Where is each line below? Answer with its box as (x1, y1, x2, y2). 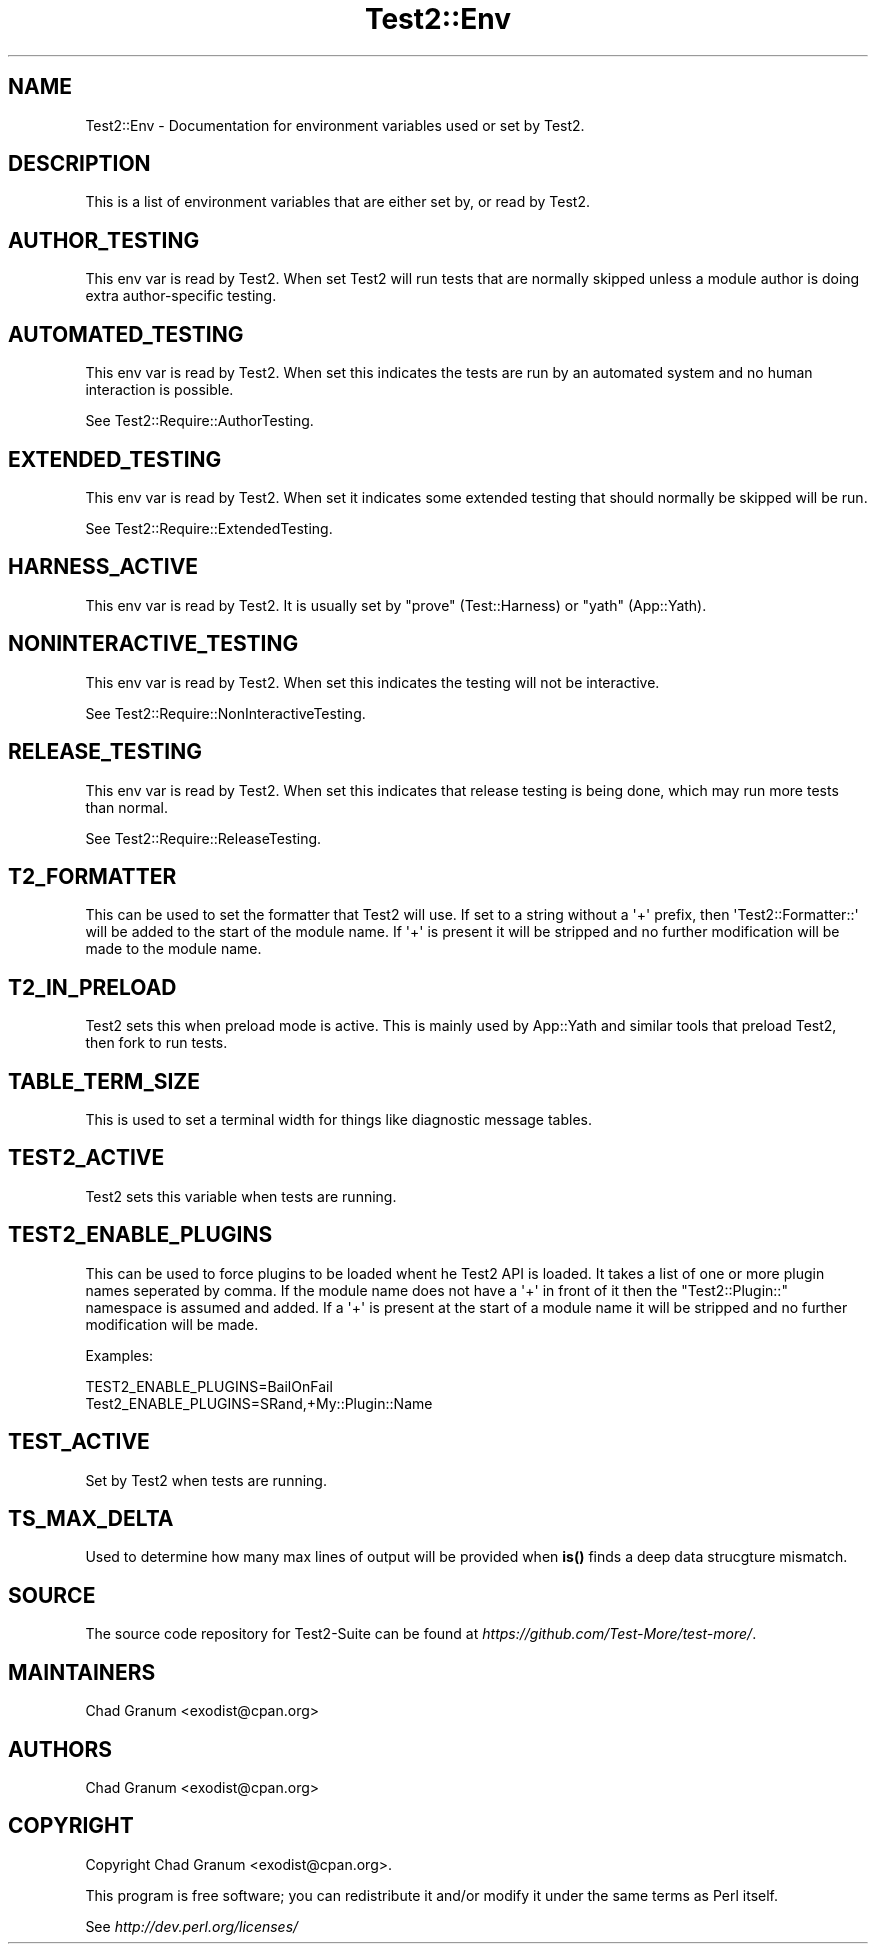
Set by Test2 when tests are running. (85, 1471, 327, 1489)
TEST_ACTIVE (8, 1429, 150, 1455)
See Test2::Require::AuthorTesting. (85, 412, 314, 430)
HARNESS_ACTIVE (8, 554, 199, 580)
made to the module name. (85, 940, 262, 958)
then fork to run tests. (85, 1034, 228, 1052)
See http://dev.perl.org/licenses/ (85, 1917, 299, 1935)
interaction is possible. (85, 381, 234, 399)
